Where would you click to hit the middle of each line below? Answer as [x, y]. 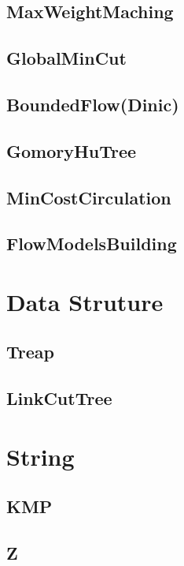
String [40, 456]
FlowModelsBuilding [92, 244]
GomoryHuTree [72, 150]
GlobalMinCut [66, 58]
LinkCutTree [59, 398]
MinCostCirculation [89, 197]
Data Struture [85, 301]
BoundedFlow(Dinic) [93, 104]
